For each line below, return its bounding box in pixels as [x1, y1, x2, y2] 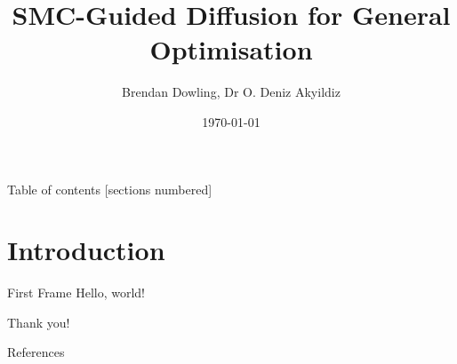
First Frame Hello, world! [7, 283, 145, 302]
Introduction [7, 232, 165, 268]
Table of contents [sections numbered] [7, 179, 212, 198]
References [7, 343, 65, 361]
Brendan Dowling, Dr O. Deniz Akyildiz [122, 83, 341, 101]
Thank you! [7, 313, 70, 331]
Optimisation [149, 31, 313, 67]
